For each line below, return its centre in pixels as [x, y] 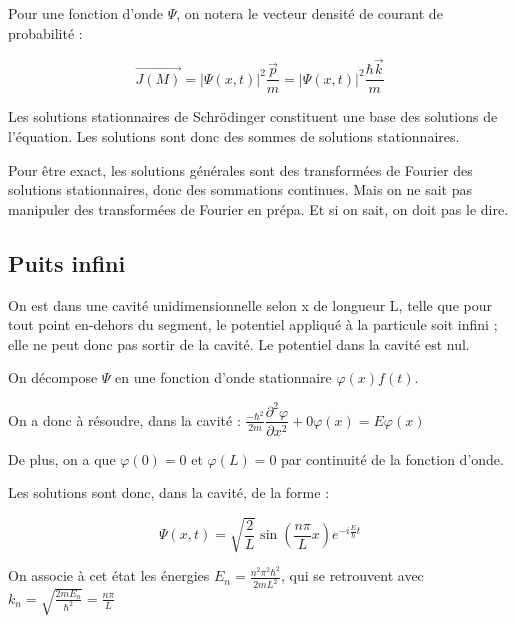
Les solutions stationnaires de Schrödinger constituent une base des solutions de [253, 116]
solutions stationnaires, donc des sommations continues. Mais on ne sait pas [240, 189]
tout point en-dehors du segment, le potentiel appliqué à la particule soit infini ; [253, 324]
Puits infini [67, 262]
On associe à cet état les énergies [109, 575]
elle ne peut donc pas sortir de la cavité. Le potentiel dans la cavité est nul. [239, 343]
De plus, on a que [62, 458]
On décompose [53, 377]
